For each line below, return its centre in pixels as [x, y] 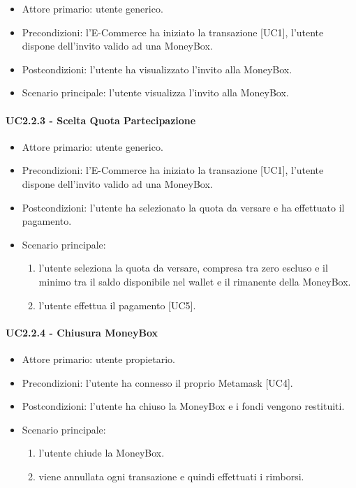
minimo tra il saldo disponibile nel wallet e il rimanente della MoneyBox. [195, 281]
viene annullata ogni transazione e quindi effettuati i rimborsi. [171, 476]
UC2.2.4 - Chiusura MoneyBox [82, 332]
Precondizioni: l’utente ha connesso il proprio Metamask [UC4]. [157, 382]
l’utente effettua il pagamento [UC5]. [117, 305]
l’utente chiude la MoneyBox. [102, 453]
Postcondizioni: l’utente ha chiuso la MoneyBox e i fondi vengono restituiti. [183, 406]
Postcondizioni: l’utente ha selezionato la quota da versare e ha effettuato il [183, 207]
